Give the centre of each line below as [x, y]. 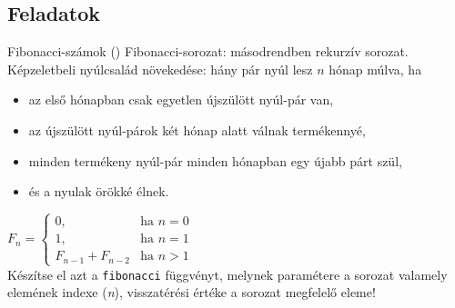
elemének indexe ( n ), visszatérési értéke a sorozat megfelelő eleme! [192, 292]
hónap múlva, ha [375, 69]
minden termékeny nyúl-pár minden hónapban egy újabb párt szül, [215, 160]
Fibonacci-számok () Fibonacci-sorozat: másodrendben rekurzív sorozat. [208, 51]
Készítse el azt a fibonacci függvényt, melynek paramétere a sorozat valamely [227, 274]
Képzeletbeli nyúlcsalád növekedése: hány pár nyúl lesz [160, 69]
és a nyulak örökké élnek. [99, 191]
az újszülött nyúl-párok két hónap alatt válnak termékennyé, [197, 129]
